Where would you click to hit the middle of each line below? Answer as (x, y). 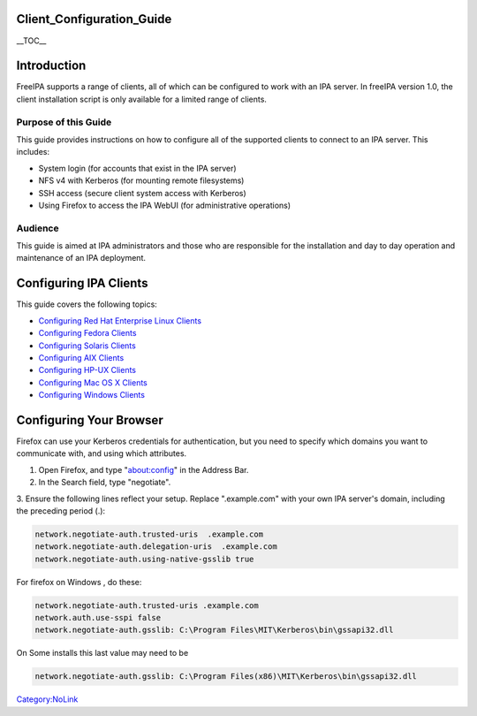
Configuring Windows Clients (92, 395)
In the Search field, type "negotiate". (105, 483)
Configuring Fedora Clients (87, 333)
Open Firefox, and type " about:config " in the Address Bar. (144, 469)
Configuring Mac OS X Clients (93, 382)
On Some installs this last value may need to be (102, 653)
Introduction (51, 66)
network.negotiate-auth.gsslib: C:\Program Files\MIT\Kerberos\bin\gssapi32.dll (214, 630)
